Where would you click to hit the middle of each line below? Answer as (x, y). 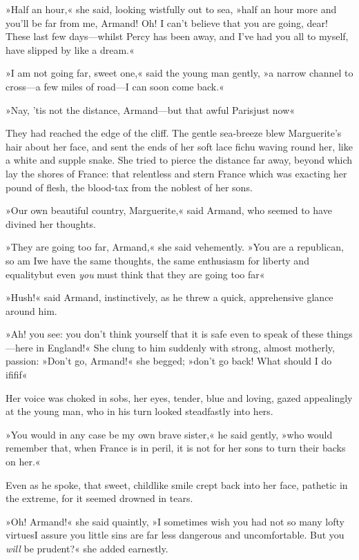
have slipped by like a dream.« (70, 49)
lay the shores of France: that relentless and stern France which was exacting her (176, 173)
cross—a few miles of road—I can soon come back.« (115, 86)
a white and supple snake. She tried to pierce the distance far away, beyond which (179, 160)
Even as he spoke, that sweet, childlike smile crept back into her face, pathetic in (177, 484)
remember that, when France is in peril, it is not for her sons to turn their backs (176, 448)
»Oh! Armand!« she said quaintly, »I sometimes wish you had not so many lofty (175, 521)
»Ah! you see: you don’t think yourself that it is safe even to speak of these (165, 334)
